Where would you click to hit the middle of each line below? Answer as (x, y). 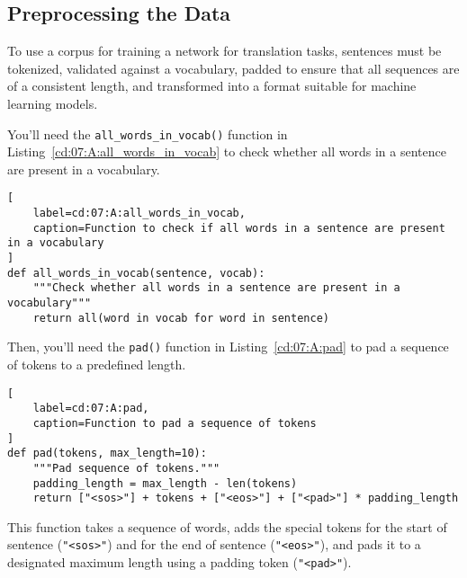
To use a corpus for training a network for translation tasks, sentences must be (225, 51)
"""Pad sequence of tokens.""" (126, 468)
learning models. (53, 103)
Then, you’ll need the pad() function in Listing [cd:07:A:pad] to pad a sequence (228, 347)
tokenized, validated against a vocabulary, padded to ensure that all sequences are (233, 68)
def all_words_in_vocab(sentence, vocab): (136, 273)
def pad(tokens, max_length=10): (107, 454)
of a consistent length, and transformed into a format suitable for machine (212, 86)
